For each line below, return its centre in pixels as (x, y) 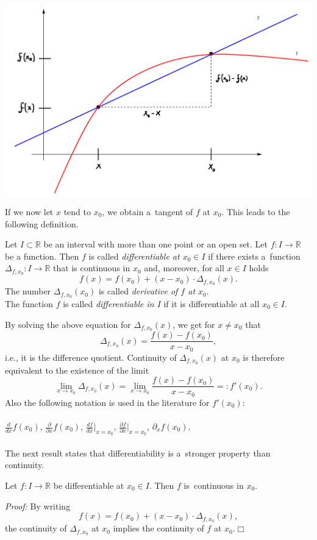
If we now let (29, 211)
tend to (77, 211)
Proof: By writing (38, 506)
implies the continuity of (158, 528)
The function (29, 303)
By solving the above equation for (68, 324)
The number (28, 291)
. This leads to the (256, 211)
